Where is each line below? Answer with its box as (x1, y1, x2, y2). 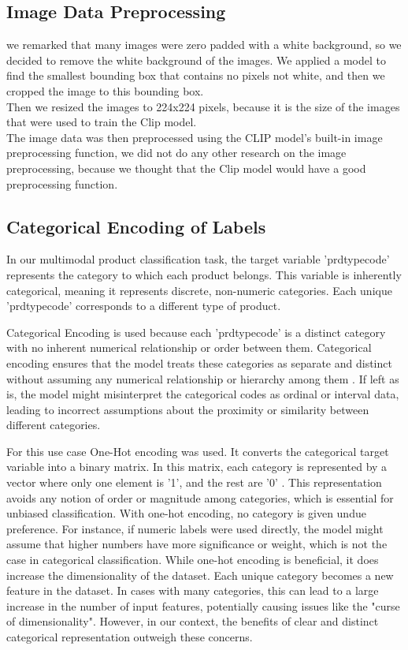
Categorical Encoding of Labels (6, 214, 266, 238)
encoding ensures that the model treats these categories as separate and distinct (6, 354, 392, 371)
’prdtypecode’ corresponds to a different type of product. (6, 297, 281, 314)
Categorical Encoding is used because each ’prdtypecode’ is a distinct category (6, 323, 386, 340)
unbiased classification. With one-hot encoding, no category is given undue (6, 505, 366, 521)
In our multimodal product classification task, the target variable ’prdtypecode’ (6, 251, 390, 267)
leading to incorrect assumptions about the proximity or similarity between (6, 401, 369, 417)
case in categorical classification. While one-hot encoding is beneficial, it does (6, 551, 379, 568)
